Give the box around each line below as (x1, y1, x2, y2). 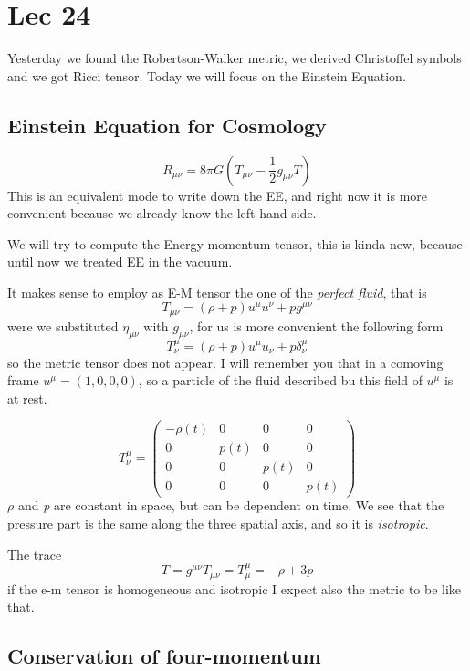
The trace (7, 544, 62, 563)
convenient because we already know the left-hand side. (7, 204, 317, 223)
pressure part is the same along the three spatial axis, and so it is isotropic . (7, 514, 429, 533)
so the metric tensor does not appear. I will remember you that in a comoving (7, 352, 444, 372)
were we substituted (7, 316, 119, 335)
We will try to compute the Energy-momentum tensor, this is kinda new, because (7, 234, 463, 253)
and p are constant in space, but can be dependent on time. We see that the (17, 496, 444, 515)
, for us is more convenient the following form (189, 316, 444, 335)
